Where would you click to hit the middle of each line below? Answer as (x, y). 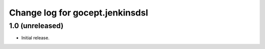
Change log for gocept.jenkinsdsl (79, 13)
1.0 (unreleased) (36, 26)
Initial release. (35, 38)
